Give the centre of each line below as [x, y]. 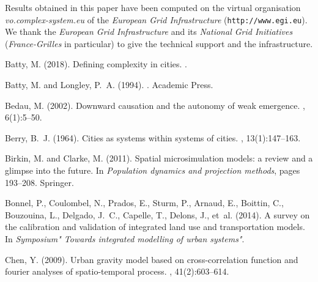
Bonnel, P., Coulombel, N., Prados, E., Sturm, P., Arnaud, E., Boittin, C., [144, 203]
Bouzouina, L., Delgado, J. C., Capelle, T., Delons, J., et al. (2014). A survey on [157, 214]
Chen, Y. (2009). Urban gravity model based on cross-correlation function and [152, 259]
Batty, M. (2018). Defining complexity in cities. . [96, 64]
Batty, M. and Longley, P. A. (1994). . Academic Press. [109, 85]
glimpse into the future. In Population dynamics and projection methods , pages [153, 170]
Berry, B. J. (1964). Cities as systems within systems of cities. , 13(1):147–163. [153, 137]
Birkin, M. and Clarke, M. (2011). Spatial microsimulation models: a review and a [159, 158]
